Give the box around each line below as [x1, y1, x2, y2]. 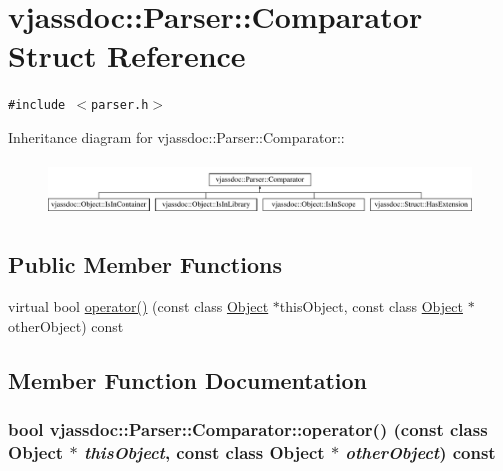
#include [8, 98, 66, 113]
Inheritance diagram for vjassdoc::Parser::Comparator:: [8, 126, 345, 147]
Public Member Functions [8, 249, 282, 280]
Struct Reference [8, 35, 246, 76]
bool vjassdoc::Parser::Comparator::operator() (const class [8, 417, 488, 442]
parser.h [91, 98, 149, 113]
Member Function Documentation [8, 364, 368, 395]
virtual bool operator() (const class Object [8, 296, 269, 317]
